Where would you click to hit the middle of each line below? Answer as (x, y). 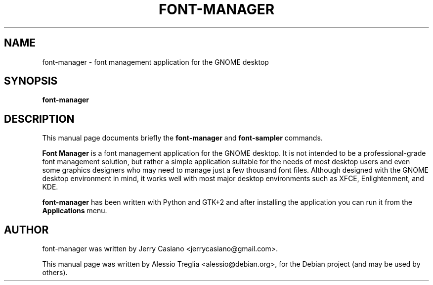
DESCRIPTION (39, 119)
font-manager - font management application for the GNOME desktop (155, 62)
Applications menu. (75, 211)
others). (55, 273)
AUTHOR (26, 230)
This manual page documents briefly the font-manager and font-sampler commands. (182, 138)
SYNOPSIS (31, 81)
